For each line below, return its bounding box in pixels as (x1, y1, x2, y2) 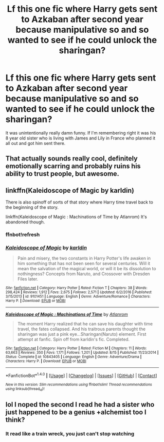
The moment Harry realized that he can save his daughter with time (17, 321, 153, 327)
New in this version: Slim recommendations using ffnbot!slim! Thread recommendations (5, 382, 152, 387)
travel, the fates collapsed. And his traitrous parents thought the (17, 326, 146, 332)
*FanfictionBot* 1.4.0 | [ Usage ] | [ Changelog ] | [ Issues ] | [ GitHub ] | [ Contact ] (5, 372, 157, 379)
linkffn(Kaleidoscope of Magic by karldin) (5, 186, 134, 195)
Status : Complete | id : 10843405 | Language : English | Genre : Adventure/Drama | (5, 355, 142, 360)
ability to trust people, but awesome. (5, 170, 120, 178)
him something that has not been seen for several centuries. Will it (17, 261, 150, 266)
